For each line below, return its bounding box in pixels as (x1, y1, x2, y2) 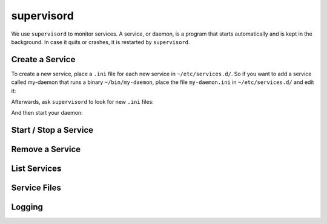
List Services (11, 164, 62, 174)
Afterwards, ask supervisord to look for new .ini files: (11, 98, 154, 106)
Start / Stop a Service (11, 125, 94, 135)
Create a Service (11, 54, 76, 65)
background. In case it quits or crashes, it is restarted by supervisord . (11, 38, 190, 45)
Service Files (11, 183, 62, 193)
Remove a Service (11, 144, 81, 155)
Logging (11, 202, 44, 213)
